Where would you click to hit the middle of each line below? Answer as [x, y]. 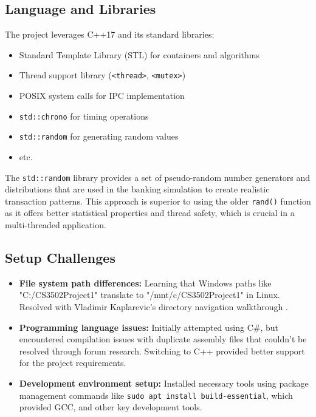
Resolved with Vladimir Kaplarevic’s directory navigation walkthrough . [153, 307]
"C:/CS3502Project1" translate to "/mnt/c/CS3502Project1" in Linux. [149, 295]
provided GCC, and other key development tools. [111, 407]
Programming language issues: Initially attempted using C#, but [149, 327]
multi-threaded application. [56, 225]
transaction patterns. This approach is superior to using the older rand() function [158, 201]
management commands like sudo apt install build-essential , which [156, 395]
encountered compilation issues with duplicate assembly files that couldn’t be [163, 339]
